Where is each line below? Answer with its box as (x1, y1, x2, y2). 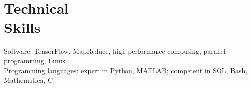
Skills (4, 17, 41, 37)
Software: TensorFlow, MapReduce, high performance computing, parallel (4, 46, 226, 56)
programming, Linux (4, 55, 66, 65)
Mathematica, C (4, 75, 53, 85)
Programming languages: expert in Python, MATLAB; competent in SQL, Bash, (4, 65, 248, 75)
